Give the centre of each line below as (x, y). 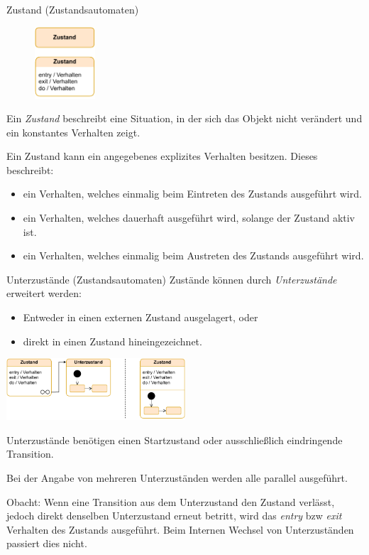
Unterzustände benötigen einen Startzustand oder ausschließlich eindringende (175, 440)
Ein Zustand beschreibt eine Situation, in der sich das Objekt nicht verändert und (184, 118)
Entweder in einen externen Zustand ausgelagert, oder (141, 317)
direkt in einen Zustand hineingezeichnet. (112, 341)
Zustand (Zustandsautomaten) (73, 9)
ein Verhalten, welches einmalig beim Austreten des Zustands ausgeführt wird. (193, 255)
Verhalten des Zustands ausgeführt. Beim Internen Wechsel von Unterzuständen (180, 529)
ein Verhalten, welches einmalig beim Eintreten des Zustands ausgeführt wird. (192, 194)
